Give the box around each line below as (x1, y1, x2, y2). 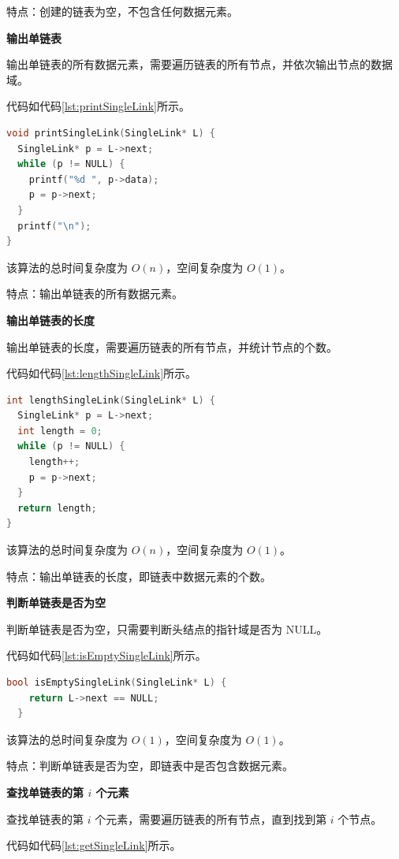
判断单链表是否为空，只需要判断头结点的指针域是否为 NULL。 (6, 620, 328, 637)
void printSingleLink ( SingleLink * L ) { (6, 127, 215, 139)
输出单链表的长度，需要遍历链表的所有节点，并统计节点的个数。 (6, 338, 337, 355)
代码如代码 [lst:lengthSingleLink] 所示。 (6, 365, 197, 381)
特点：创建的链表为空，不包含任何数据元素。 (6, 3, 238, 19)
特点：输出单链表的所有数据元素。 (6, 285, 183, 302)
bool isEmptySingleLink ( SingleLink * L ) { (6, 677, 227, 688)
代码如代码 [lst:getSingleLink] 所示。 (6, 837, 181, 853)
